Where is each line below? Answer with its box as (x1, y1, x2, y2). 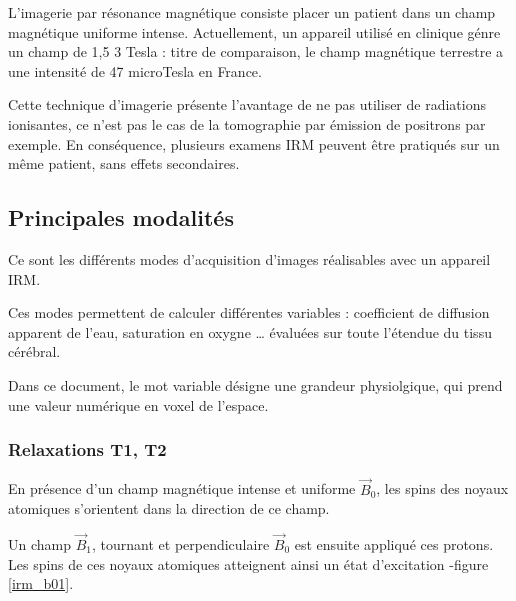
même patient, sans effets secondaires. (8, 153, 240, 174)
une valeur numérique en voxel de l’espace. (8, 394, 269, 415)
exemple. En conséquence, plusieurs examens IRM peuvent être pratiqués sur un (8, 133, 500, 154)
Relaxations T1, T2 (8, 437, 167, 462)
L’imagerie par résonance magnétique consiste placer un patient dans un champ (8, 2, 496, 22)
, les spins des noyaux (376, 478, 509, 499)
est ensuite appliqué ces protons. (294, 533, 494, 554)
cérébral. (8, 341, 61, 362)
